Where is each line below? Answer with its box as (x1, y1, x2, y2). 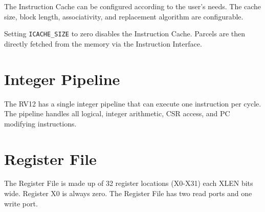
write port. (4, 198, 38, 208)
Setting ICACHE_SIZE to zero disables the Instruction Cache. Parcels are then (4, 28, 245, 39)
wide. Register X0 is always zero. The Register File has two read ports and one (4, 188, 252, 199)
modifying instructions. (4, 118, 77, 129)
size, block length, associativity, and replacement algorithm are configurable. (4, 11, 244, 22)
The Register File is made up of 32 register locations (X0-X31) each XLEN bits (4, 178, 253, 188)
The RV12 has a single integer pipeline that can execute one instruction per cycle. (4, 98, 261, 109)
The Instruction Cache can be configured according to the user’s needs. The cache (4, 1, 261, 11)
